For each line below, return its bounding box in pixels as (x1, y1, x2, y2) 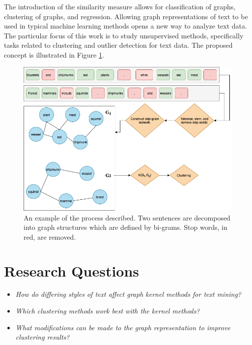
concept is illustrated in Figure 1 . (4, 49, 104, 60)
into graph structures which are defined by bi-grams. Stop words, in (24, 222, 227, 232)
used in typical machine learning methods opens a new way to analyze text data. (4, 21, 247, 31)
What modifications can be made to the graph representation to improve (15, 322, 231, 332)
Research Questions (4, 260, 140, 281)
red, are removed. (24, 231, 76, 242)
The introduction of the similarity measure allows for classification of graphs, (4, 1, 236, 11)
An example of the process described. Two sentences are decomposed (24, 212, 230, 222)
